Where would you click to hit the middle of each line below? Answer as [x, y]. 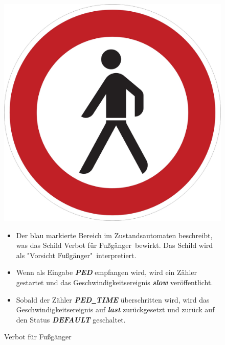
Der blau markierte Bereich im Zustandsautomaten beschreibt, [114, 235]
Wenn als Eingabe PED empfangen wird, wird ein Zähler [107, 272]
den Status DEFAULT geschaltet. [71, 319]
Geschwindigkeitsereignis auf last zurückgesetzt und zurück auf [115, 309]
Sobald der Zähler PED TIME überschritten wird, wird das [113, 299]
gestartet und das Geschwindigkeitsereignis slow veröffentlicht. [115, 282]
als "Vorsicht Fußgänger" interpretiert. [76, 255]
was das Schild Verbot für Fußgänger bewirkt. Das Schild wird [115, 245]
